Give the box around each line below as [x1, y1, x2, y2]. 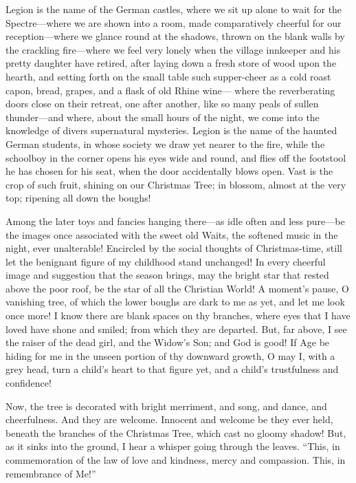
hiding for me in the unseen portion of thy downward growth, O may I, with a [5, 348, 335, 363]
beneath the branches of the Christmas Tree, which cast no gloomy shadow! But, [5, 425, 346, 440]
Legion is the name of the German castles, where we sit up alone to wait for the [5, 2, 342, 16]
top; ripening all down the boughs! [5, 191, 151, 205]
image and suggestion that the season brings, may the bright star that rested [5, 268, 329, 282]
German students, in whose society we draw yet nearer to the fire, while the [5, 136, 325, 151]
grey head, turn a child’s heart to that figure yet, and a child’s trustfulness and [5, 362, 339, 376]
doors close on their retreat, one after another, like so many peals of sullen [5, 96, 319, 111]
